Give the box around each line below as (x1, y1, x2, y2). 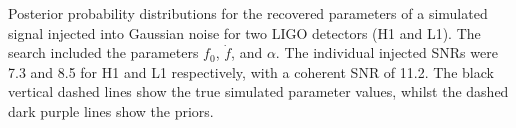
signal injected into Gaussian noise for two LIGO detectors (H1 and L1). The (8, 22, 481, 43)
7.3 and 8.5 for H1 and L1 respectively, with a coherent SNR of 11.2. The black (8, 61, 494, 82)
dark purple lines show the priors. (8, 100, 214, 121)
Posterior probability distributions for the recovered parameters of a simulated (8, 3, 488, 23)
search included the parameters (8, 42, 199, 63)
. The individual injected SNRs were (275, 42, 498, 63)
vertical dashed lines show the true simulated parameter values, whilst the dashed (8, 81, 509, 102)
